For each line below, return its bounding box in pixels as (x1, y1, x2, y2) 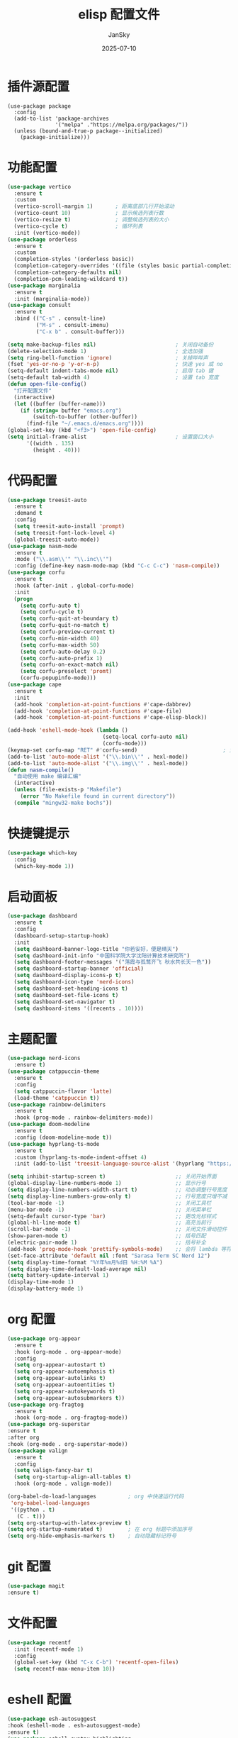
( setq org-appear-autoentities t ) (13, 1381, 115, 1388)
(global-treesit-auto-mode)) (13, 536, 100, 543)
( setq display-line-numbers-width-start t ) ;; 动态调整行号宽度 (7, 1186, 228, 1193)
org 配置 (7, 1311, 56, 1327)
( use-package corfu (7, 569, 65, 576)
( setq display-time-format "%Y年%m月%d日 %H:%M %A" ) (7, 1259, 163, 1266)
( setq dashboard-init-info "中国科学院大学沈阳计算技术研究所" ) (13, 952, 191, 959)
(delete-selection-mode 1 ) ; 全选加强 (7, 347, 203, 355)
